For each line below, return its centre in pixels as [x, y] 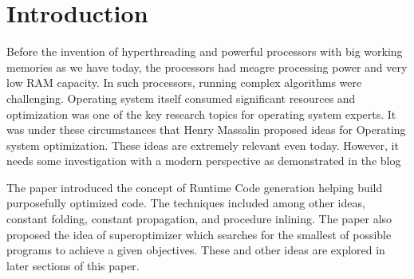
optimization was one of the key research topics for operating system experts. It [201, 114]
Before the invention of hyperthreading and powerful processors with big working [205, 51]
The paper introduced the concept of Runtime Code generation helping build [195, 187]
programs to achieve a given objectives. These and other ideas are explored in [196, 250]
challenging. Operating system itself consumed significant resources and [181, 98]
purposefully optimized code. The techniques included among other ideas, [186, 203]
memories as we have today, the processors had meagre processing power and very [207, 67]
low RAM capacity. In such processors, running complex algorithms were [184, 83]
